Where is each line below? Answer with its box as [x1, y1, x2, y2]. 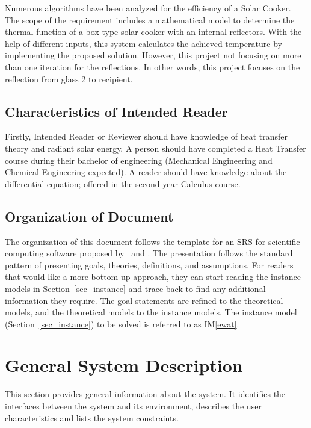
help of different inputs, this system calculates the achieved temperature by [5, 37, 282, 49]
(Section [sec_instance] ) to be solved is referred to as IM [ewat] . [5, 317, 239, 330]
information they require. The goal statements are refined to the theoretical [5, 294, 283, 306]
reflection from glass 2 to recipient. [5, 72, 133, 85]
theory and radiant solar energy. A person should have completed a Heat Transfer [5, 141, 306, 154]
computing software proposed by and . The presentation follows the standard [5, 247, 293, 259]
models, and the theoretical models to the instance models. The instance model [5, 306, 297, 318]
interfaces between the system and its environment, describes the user [5, 400, 262, 412]
